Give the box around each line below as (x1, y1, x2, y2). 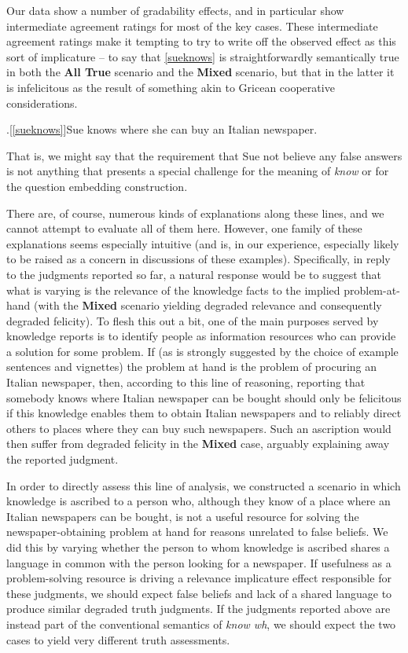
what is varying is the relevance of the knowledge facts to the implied (6, 281, 340, 298)
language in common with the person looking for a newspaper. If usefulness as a (6, 554, 391, 570)
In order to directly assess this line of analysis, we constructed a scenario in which (6, 477, 401, 493)
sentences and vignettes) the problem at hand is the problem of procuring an (6, 358, 377, 375)
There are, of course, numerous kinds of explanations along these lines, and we (6, 204, 384, 221)
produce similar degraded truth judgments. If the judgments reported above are (6, 600, 391, 617)
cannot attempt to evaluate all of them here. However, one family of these (6, 220, 362, 237)
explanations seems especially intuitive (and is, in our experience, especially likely (6, 235, 399, 251)
